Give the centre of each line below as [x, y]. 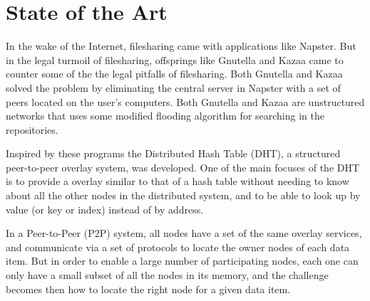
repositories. [32, 129]
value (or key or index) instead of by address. [105, 209]
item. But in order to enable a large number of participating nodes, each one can [182, 261]
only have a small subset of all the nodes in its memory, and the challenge [167, 275]
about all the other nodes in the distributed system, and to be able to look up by [183, 195]
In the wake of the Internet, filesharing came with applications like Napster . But [181, 46]
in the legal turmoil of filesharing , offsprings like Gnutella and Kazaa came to [175, 59]
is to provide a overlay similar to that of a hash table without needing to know [178, 181]
